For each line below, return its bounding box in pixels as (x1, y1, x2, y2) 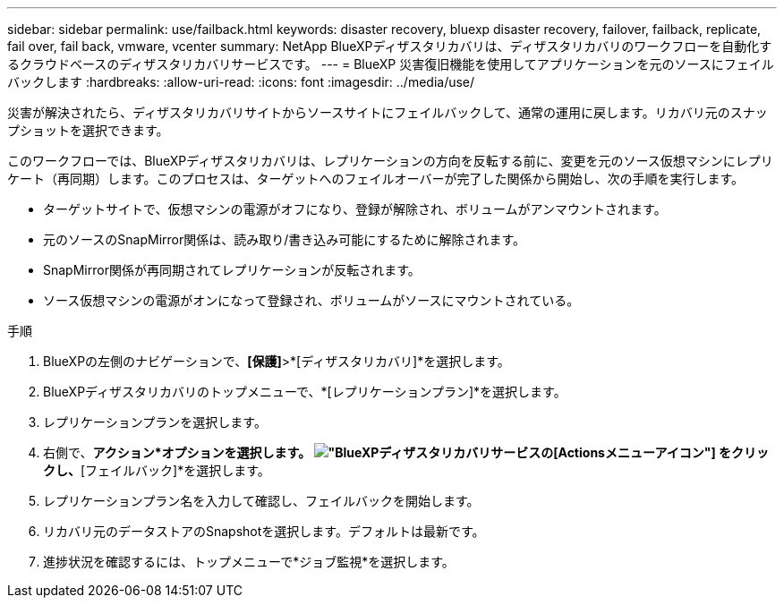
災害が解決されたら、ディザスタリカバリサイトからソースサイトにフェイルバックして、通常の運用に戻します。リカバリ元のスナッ (7, 105, 768, 120)
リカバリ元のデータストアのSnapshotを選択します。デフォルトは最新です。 (43, 524, 485, 539)
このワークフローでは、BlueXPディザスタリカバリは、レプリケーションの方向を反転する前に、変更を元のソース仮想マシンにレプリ (7, 153, 773, 168)
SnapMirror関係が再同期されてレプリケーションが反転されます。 (43, 262, 421, 277)
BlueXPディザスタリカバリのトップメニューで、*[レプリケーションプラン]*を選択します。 (43, 384, 567, 399)
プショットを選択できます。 (7, 123, 169, 138)
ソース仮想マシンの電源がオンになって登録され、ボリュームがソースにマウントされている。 (43, 293, 580, 308)
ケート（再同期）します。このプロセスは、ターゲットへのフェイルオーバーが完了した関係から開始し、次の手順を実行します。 (7, 171, 745, 186)
